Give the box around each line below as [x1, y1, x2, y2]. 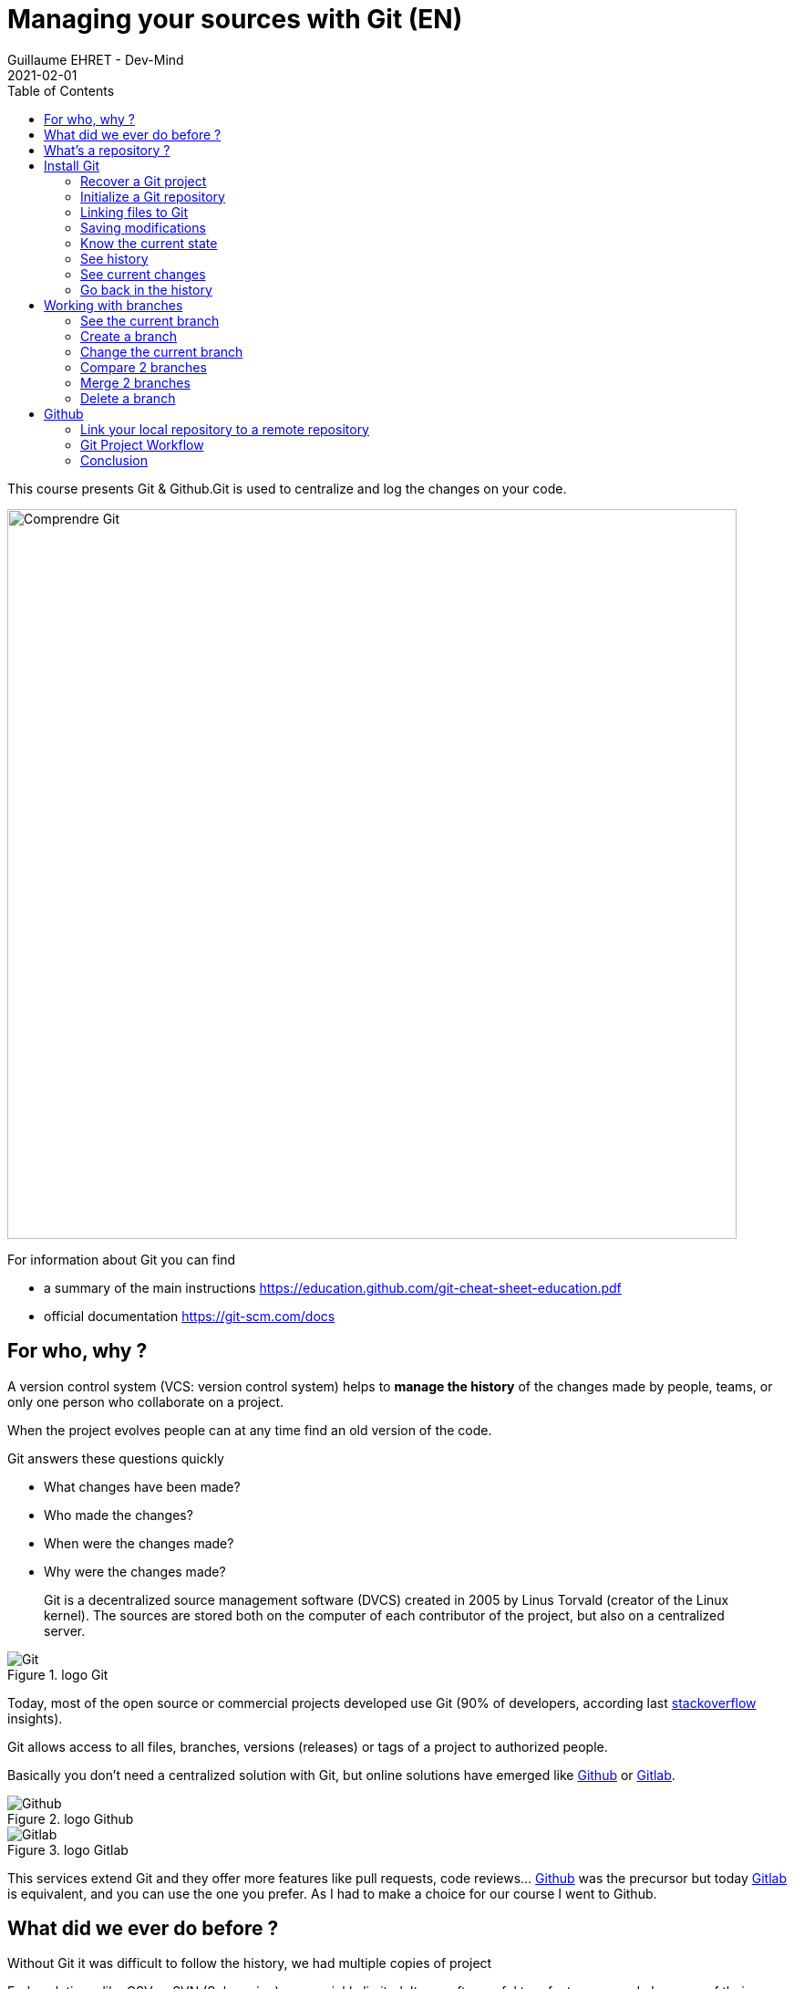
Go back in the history [80, 281, 212, 297]
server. [44, 1622, 86, 1639]
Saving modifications [80, 219, 206, 235]
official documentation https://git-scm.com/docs [44, 1307, 335, 1324]
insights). [7, 1710, 63, 1726]
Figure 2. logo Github [7, 1810, 134, 1827]
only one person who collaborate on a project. [7, 1393, 284, 1410]
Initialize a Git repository [80, 188, 225, 204]
